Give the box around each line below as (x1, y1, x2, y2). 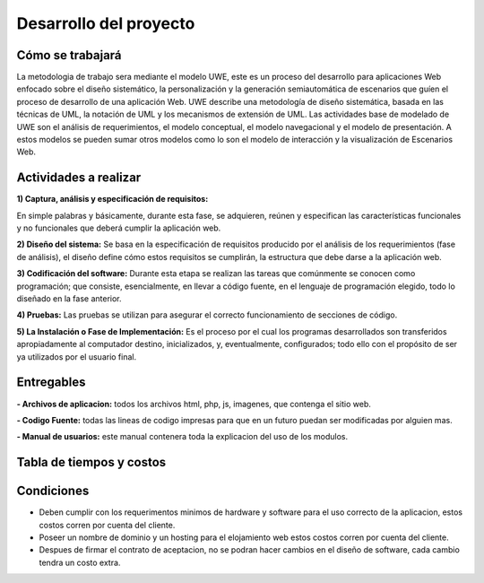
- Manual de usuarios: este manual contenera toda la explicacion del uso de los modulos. (16, 431, 349, 442)
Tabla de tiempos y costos (16, 455, 167, 470)
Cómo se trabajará (16, 48, 122, 63)
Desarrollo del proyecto (16, 13, 195, 33)
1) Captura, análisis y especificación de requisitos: (16, 194, 209, 204)
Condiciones (16, 483, 90, 499)
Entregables (16, 375, 86, 390)
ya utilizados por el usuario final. (16, 351, 137, 362)
